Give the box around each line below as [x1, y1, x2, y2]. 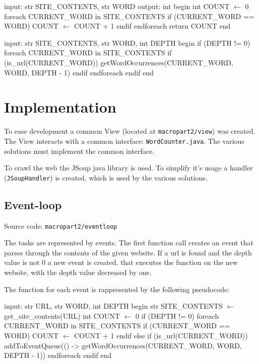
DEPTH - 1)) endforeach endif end [4, 350, 112, 360]
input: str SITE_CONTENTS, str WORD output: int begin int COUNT [4, 1, 230, 11]
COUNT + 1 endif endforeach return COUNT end [74, 21, 231, 31]
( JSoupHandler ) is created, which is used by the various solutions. [4, 172, 208, 183]
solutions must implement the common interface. [4, 145, 155, 156]
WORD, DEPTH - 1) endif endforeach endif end [4, 67, 154, 77]
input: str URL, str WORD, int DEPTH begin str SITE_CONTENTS [4, 301, 223, 311]
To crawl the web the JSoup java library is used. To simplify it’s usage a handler [4, 162, 253, 173]
